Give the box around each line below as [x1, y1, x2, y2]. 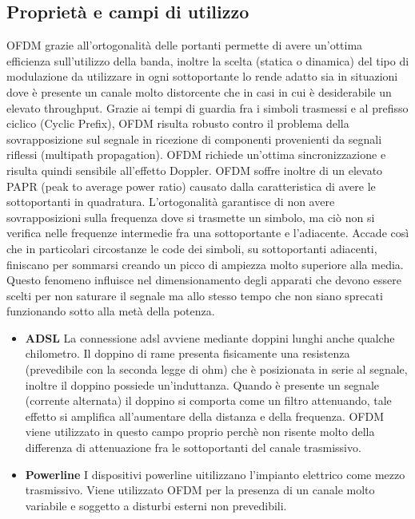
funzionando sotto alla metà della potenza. [6, 303, 215, 319]
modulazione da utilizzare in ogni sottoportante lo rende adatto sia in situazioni [6, 68, 398, 85]
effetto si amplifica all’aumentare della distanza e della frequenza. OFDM [25, 407, 385, 424]
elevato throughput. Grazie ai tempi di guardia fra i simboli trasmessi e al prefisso [6, 99, 409, 116]
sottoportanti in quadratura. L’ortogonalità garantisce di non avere [6, 193, 335, 210]
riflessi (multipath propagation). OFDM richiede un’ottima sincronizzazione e [6, 146, 386, 163]
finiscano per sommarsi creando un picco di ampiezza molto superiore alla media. [6, 256, 404, 272]
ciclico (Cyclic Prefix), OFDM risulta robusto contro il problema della [6, 115, 349, 132]
